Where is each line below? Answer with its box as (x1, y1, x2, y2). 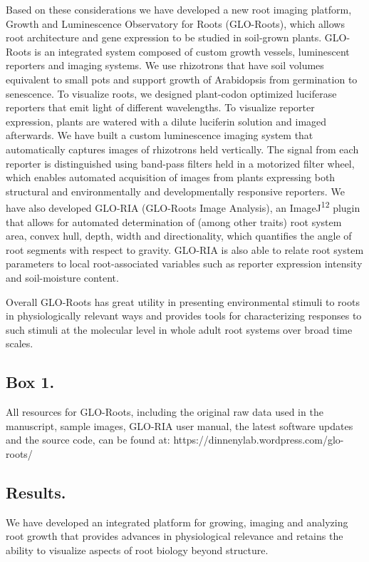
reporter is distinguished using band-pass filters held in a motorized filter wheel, (6, 155, 355, 170)
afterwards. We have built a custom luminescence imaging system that (6, 128, 313, 143)
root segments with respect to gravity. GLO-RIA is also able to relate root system (6, 242, 364, 257)
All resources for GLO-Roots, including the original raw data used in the (6, 404, 323, 419)
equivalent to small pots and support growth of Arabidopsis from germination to (6, 71, 358, 86)
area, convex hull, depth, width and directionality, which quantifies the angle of (6, 228, 352, 243)
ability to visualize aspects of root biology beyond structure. (6, 542, 269, 557)
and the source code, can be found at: (6, 432, 170, 447)
